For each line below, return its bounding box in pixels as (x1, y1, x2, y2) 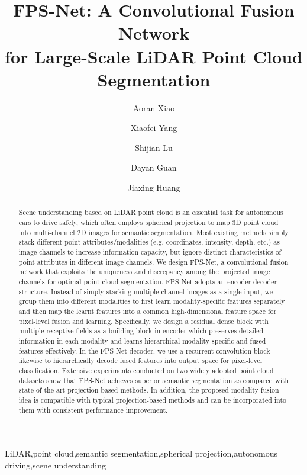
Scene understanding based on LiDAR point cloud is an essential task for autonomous (18, 207, 283, 217)
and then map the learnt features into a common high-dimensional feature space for (18, 306, 277, 316)
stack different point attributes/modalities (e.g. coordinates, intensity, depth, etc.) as (18, 237, 280, 247)
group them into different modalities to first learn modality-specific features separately (18, 296, 285, 306)
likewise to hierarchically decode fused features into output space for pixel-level (18, 355, 263, 365)
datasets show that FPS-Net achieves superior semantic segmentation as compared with (18, 375, 289, 385)
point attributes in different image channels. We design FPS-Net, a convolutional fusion (18, 256, 289, 267)
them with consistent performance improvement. (18, 405, 168, 415)
